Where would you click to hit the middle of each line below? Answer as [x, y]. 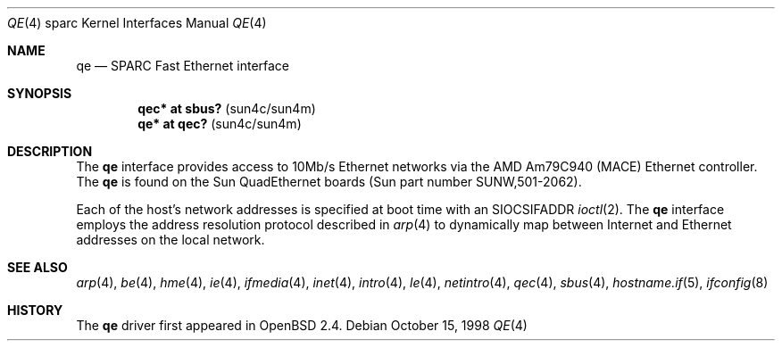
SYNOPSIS [40, 93]
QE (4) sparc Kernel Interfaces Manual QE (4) [137, 23]
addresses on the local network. [171, 240]
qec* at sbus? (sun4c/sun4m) [227, 108]
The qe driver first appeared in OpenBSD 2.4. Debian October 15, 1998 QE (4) [302, 325]
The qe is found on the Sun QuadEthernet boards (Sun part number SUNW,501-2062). [329, 182]
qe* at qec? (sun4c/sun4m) [220, 124]
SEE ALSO [37, 267]
